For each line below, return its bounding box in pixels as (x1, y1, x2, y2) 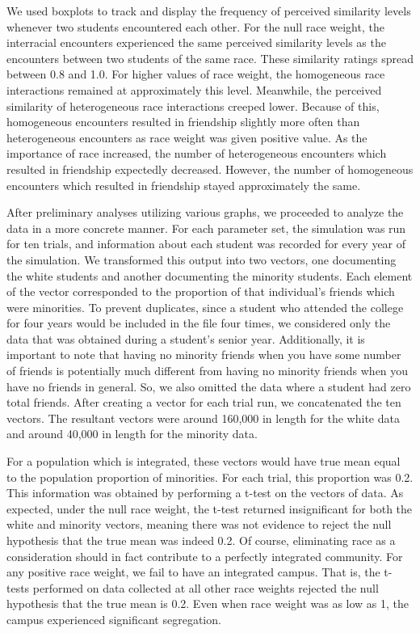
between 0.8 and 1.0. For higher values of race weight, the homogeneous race (6, 65, 385, 82)
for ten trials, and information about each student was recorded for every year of (6, 235, 406, 252)
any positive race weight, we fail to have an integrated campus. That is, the (6, 563, 380, 580)
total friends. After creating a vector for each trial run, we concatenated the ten (6, 394, 401, 411)
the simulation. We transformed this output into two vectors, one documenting (6, 251, 397, 268)
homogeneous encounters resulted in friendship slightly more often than (6, 113, 360, 130)
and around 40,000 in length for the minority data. (6, 425, 258, 442)
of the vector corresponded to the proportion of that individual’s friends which (6, 283, 395, 300)
